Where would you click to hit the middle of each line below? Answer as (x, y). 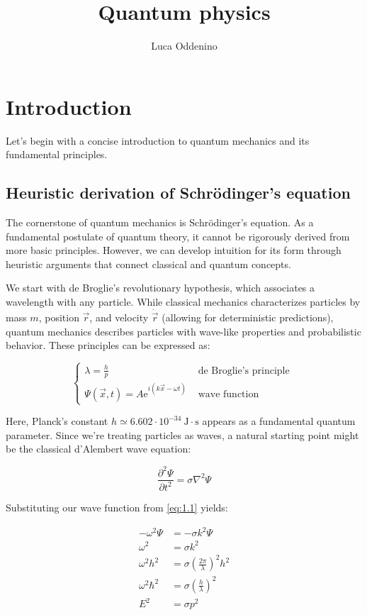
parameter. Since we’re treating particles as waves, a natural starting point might (182, 434)
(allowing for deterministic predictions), (248, 317)
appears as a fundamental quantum (279, 421)
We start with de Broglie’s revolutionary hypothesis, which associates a (160, 288)
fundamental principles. (57, 154)
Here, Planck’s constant (57, 421)
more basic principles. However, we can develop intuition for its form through (174, 250)
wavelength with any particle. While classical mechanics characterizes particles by (183, 302)
